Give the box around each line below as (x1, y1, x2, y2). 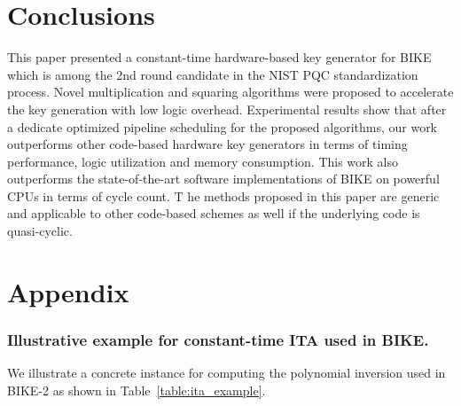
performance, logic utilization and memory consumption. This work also (7, 152, 399, 170)
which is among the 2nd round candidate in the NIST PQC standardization (7, 65, 418, 83)
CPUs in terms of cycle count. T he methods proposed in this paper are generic (7, 186, 440, 205)
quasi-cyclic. (7, 222, 73, 240)
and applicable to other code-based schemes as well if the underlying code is (7, 204, 420, 223)
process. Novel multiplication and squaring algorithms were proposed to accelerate (7, 82, 454, 101)
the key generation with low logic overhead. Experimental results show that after (7, 99, 447, 118)
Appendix (7, 273, 129, 309)
